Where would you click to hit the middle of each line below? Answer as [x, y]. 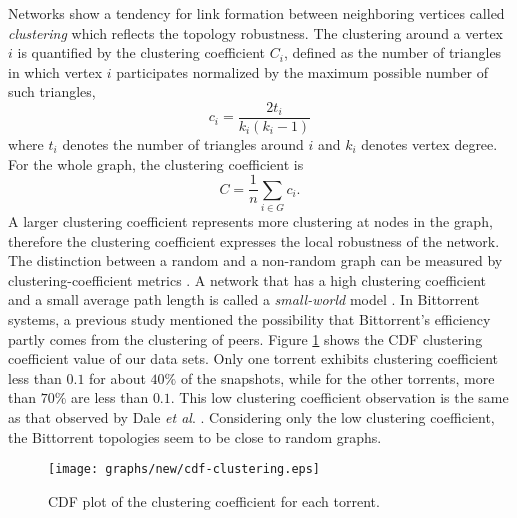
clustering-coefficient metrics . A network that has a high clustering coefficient [247, 279]
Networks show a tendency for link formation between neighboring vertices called [256, 13]
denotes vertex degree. [429, 144]
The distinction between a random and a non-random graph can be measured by [255, 260]
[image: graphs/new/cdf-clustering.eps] [184, 469]
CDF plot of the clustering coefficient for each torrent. [214, 500]
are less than [110, 397]
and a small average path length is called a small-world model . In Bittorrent [244, 299]
